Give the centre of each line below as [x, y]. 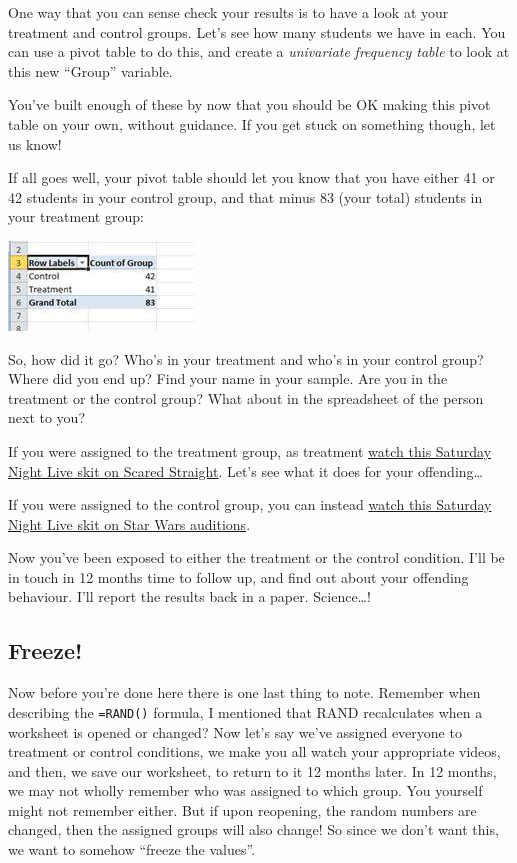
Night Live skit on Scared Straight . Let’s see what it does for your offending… [245, 470]
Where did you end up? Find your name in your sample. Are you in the [228, 378]
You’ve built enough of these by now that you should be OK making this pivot [249, 104]
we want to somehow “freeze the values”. [132, 849]
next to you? [46, 417]
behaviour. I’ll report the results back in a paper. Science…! [189, 596]
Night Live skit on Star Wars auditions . [129, 523]
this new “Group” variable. [90, 70]
